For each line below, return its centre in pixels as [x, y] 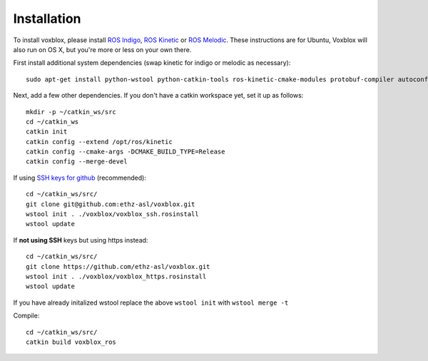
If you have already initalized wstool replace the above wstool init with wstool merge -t [151, 302]
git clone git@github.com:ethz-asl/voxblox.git [111, 204]
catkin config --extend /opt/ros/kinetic [99, 142]
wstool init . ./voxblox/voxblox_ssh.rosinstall [112, 214]
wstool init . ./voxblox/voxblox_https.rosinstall [116, 276]
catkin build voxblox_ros [71, 342]
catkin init [47, 132]
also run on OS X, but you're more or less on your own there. [102, 49]
